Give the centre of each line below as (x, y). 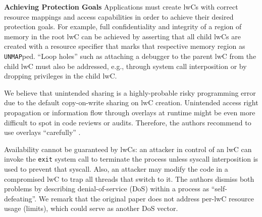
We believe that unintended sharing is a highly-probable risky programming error (130, 92)
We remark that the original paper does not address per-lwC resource (146, 198)
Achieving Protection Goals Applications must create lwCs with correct (121, 7)
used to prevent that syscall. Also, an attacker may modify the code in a (116, 169)
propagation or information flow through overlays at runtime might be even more (130, 112)
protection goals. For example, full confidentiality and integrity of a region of (123, 26)
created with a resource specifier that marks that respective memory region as (125, 46)
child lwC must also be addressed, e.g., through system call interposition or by (125, 66)
